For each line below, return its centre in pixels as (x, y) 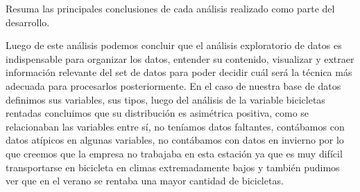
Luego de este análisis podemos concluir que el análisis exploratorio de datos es (174, 45)
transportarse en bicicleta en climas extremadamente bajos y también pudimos (173, 167)
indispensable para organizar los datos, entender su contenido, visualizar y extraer (180, 58)
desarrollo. (28, 22)
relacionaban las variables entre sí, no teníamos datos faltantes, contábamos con (175, 126)
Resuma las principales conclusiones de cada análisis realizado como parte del (170, 8)
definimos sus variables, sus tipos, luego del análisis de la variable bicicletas (165, 99)
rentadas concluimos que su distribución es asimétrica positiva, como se (157, 113)
